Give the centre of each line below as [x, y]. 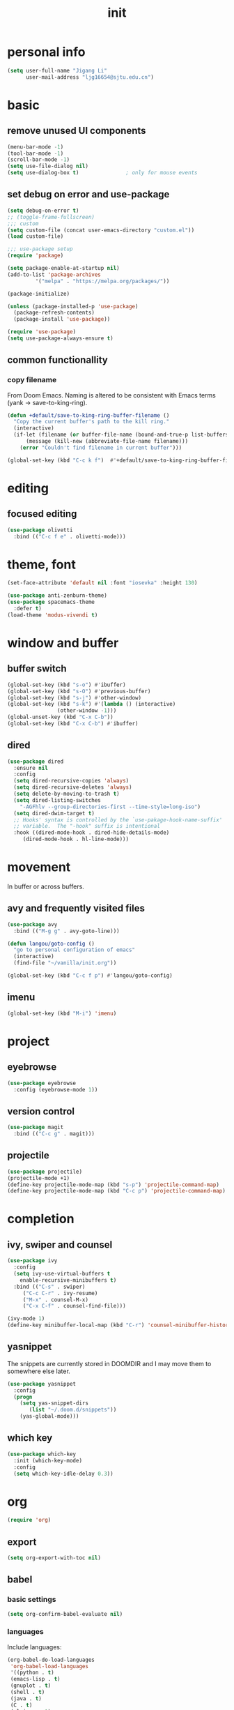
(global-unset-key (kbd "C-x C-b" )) [60, 717]
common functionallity [57, 360]
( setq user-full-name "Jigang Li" [57, 70]
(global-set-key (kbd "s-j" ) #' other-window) [74, 698]
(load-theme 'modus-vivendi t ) [53, 615]
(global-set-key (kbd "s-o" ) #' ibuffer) [67, 685]
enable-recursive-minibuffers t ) [68, 1280]
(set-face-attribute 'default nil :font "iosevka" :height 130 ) [102, 583]
